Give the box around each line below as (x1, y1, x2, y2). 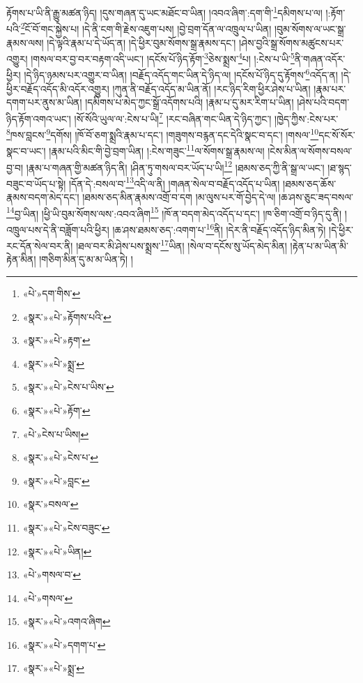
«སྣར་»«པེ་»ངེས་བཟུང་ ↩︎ (22, 520, 110, 534)
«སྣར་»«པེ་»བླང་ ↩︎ (22, 473, 90, 488)
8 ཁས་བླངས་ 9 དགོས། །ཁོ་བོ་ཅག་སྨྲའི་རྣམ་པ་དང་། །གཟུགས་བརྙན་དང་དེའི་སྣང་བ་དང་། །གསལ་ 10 (6, 126, 319, 142)
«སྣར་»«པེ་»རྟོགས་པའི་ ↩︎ (22, 309, 111, 324)
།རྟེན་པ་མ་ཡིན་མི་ (290, 238, 348, 253)
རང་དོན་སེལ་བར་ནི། (6, 238, 73, 253)
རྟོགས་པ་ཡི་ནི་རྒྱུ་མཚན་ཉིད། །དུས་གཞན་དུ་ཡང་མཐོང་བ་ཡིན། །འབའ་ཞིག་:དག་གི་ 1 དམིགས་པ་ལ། (6, 3, 323, 20)
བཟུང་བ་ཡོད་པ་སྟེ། (6, 176, 66, 190)
